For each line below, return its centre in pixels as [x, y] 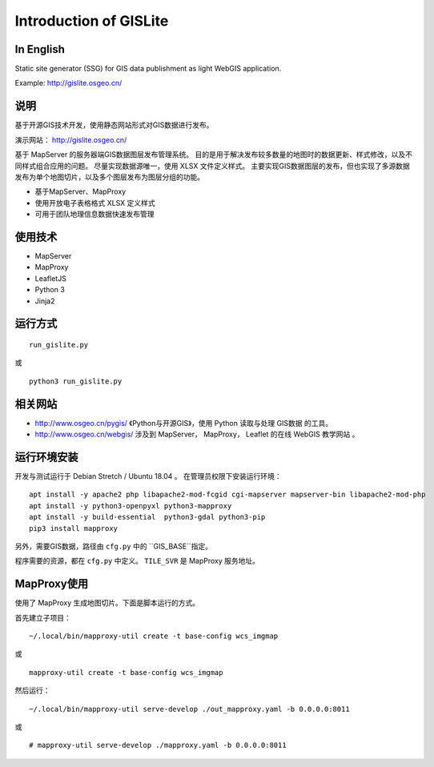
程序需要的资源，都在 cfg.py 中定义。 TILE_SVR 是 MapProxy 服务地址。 [137, 561]
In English [40, 49]
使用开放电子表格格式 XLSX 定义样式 [95, 203]
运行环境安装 [46, 457]
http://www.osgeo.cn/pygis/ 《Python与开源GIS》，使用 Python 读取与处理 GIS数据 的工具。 [184, 423]
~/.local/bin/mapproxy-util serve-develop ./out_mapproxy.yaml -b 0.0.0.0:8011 [189, 709]
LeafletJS [51, 278]
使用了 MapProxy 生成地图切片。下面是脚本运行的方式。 [107, 603]
